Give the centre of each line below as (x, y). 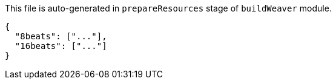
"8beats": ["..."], (61, 36)
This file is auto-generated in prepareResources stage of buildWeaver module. (168, 8)
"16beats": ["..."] (61, 46)
